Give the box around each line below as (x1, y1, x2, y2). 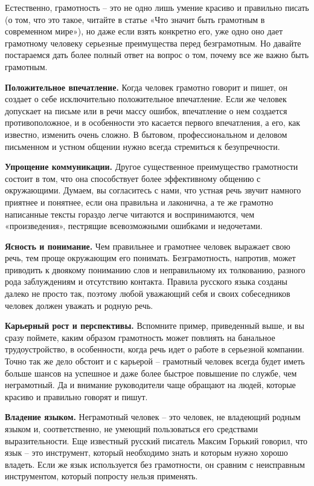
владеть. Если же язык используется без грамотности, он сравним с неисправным (5, 458, 305, 470)
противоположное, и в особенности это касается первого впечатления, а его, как (5, 116, 300, 129)
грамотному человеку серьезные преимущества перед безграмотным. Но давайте (5, 36, 301, 49)
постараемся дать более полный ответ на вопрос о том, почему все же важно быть (5, 48, 309, 61)
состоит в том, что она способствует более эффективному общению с (5, 172, 261, 184)
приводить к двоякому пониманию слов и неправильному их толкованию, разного (5, 263, 306, 276)
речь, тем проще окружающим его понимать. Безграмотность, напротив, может (5, 251, 296, 264)
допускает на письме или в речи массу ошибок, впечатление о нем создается (5, 104, 287, 117)
